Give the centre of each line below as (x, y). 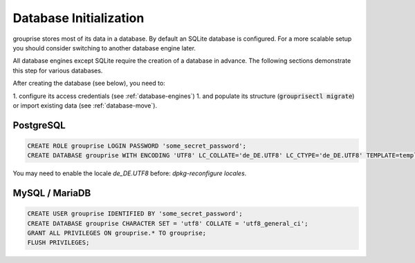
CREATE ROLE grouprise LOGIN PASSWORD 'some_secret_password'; (137, 146)
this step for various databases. (58, 70)
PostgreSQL (39, 125)
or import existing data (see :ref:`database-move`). (85, 105)
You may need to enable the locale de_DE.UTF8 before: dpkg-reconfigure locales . (130, 173)
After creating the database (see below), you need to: (89, 84)
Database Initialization (79, 18)
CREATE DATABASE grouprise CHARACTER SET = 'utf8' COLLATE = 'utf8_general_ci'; (168, 223)
